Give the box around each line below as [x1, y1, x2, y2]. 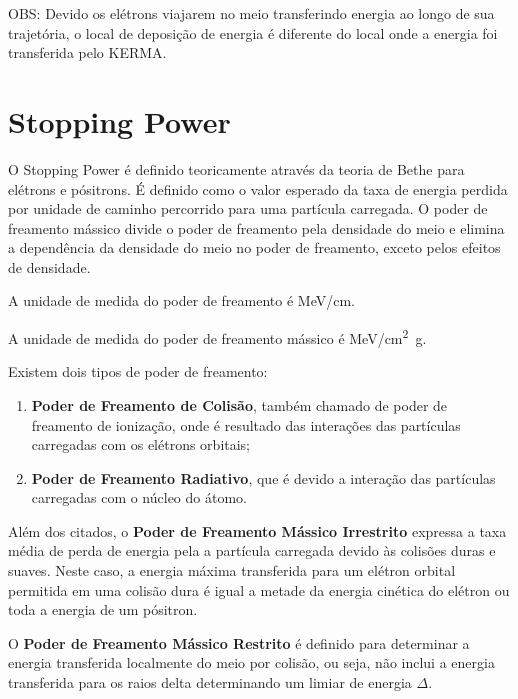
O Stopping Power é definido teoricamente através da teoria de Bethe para [8, 158, 465, 179]
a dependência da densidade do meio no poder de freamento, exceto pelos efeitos [8, 237, 501, 258]
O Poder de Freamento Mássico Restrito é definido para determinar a [8, 632, 470, 653]
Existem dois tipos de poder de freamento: [8, 361, 268, 382]
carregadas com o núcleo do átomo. [31, 487, 247, 508]
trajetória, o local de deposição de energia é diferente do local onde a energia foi [8, 22, 498, 43]
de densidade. [8, 256, 91, 277]
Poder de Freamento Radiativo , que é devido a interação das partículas [31, 467, 496, 488]
